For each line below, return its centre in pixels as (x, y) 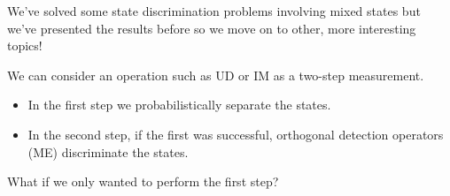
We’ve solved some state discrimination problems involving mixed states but (214, 11)
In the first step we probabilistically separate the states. (179, 105)
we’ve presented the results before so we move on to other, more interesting (212, 28)
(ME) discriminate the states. (108, 151)
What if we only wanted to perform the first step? (143, 181)
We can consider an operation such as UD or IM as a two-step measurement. (216, 75)
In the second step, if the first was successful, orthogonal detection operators (236, 134)
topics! (25, 45)
